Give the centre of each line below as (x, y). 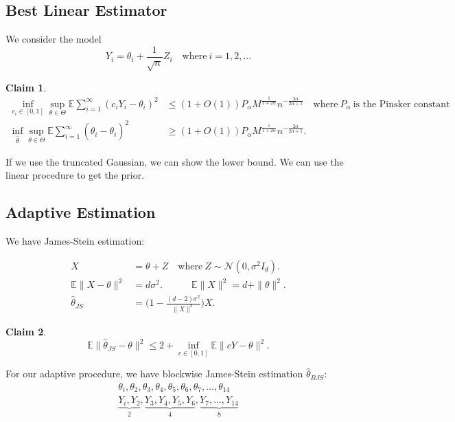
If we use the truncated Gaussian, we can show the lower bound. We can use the (175, 161)
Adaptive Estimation (81, 212)
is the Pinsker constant (401, 104)
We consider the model (54, 39)
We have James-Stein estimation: (75, 240)
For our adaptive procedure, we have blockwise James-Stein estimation (154, 374)
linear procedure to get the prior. (75, 175)
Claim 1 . (26, 87)
